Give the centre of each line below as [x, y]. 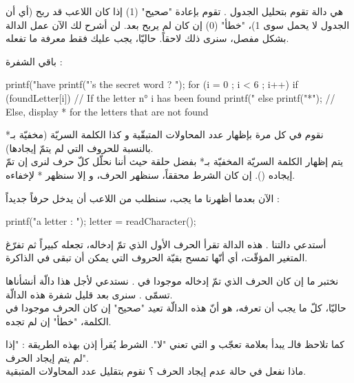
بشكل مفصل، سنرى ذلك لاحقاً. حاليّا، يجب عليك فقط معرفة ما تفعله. [147, 38]
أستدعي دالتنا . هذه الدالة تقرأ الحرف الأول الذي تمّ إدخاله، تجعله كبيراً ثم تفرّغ [166, 244]
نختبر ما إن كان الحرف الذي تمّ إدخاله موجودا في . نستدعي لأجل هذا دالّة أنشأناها [172, 280]
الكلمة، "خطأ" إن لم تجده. [59, 321]
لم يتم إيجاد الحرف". [47, 357]
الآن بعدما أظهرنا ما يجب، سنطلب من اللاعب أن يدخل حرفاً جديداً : [143, 198]
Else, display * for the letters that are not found [107, 111]
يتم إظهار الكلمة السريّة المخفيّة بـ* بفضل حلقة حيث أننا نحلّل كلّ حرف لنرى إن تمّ [175, 161]
